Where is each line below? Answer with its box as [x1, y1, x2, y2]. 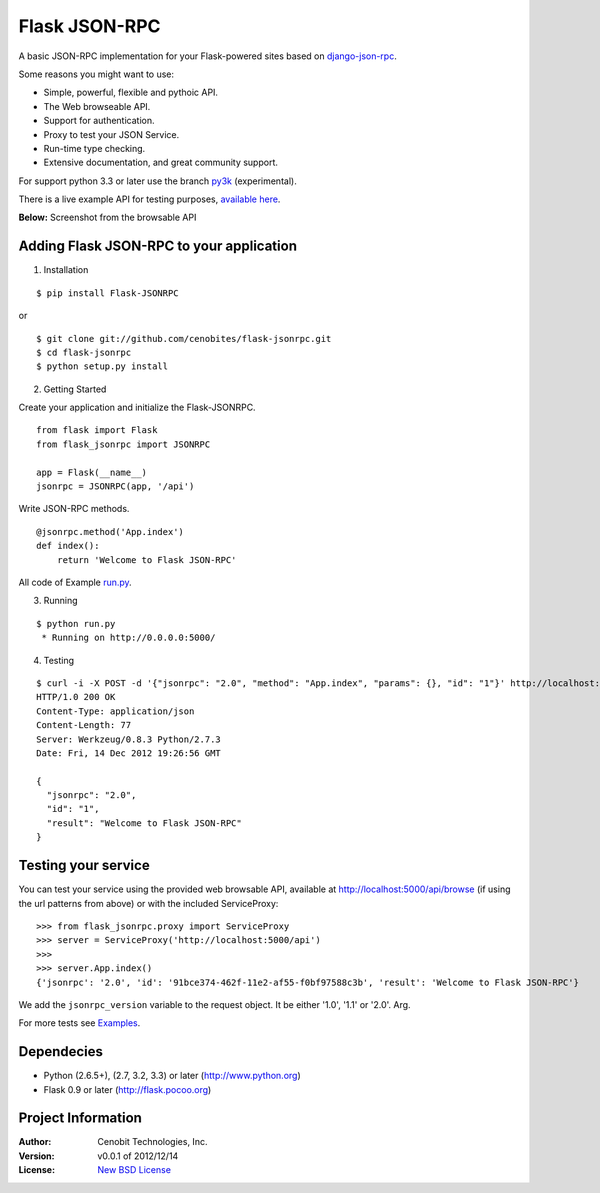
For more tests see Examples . [18, 1017, 141, 1029]
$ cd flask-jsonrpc [36, 346, 132, 358]
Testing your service [18, 857, 150, 874]
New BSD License [97, 1164, 172, 1176]
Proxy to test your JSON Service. [43, 128, 180, 140]
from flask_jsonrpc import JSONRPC [36, 438, 211, 450]
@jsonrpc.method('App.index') [36, 526, 185, 537]
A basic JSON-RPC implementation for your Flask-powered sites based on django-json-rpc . [18, 50, 397, 62]
